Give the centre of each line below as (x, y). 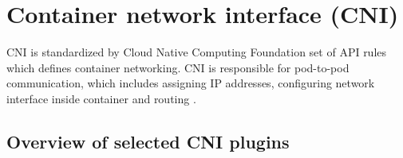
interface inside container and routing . (101, 98)
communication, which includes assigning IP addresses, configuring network (191, 83)
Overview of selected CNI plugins (148, 141)
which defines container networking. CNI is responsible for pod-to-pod (178, 67)
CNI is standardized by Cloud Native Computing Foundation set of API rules (197, 52)
